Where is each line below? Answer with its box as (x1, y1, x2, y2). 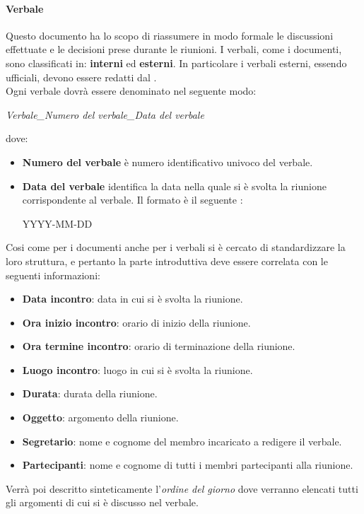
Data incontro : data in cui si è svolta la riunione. (22, 291, 243, 306)
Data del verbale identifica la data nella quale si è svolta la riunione (22, 178, 327, 193)
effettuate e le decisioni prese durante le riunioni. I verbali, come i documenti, (6, 42, 342, 57)
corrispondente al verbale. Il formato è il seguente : (22, 192, 243, 207)
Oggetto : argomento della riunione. (22, 410, 179, 425)
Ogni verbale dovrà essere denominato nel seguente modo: (6, 83, 257, 98)
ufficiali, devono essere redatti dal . (6, 69, 157, 84)
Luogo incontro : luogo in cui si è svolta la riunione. (22, 362, 253, 377)
